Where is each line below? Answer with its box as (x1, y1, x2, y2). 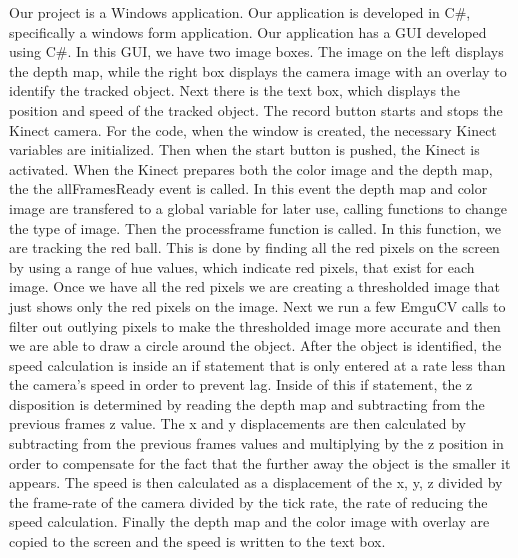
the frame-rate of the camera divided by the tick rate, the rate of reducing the (9, 491, 488, 512)
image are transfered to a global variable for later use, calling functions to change (9, 197, 507, 218)
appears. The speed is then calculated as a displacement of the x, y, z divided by (9, 472, 503, 493)
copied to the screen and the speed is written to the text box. (9, 531, 386, 552)
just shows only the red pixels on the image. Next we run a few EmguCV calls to (9, 295, 506, 316)
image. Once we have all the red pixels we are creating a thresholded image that (9, 276, 501, 297)
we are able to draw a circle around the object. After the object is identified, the (9, 335, 502, 356)
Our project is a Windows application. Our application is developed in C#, (9, 2, 471, 22)
